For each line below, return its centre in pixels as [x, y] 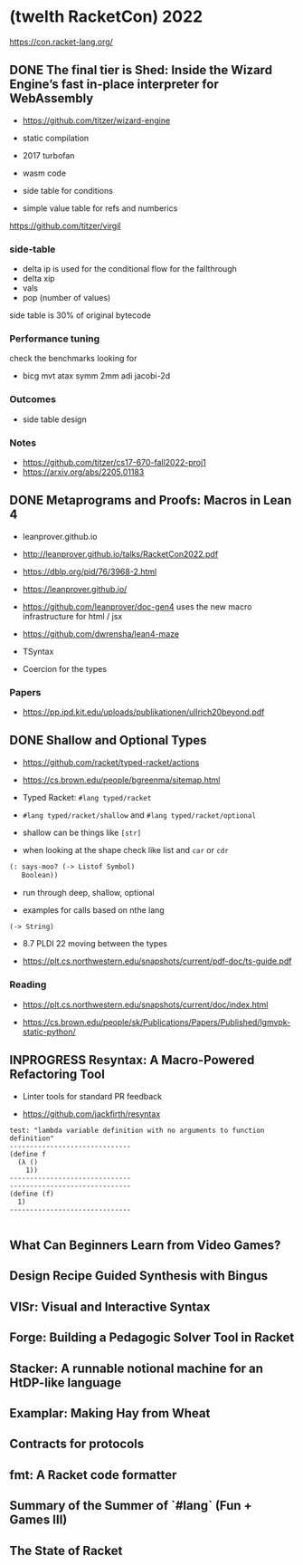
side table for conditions [67, 190]
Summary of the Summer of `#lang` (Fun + [131, 1506]
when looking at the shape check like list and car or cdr [125, 850]
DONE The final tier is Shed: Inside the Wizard [141, 70]
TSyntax [38, 651]
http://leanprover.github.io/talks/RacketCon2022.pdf [120, 553]
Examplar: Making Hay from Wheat [110, 1413]
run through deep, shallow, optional [89, 892]
